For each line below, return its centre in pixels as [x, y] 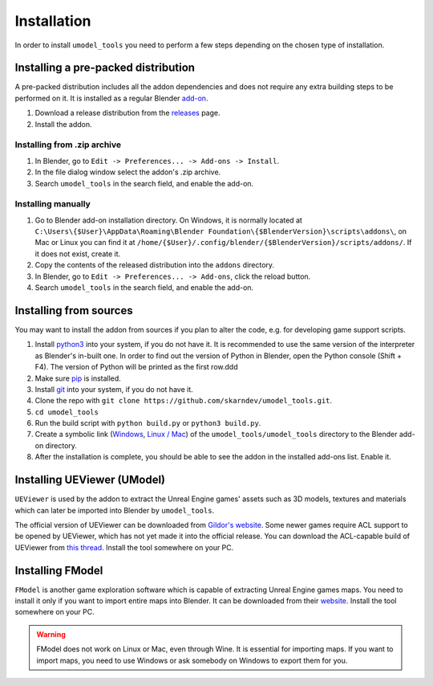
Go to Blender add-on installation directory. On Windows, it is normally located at [168, 220]
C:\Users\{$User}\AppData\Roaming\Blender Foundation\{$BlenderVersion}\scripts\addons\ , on [221, 231]
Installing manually [53, 204]
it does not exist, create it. [78, 254]
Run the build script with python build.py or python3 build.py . [148, 423]
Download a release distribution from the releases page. [127, 113]
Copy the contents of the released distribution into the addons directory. [155, 265]
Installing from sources [74, 310]
